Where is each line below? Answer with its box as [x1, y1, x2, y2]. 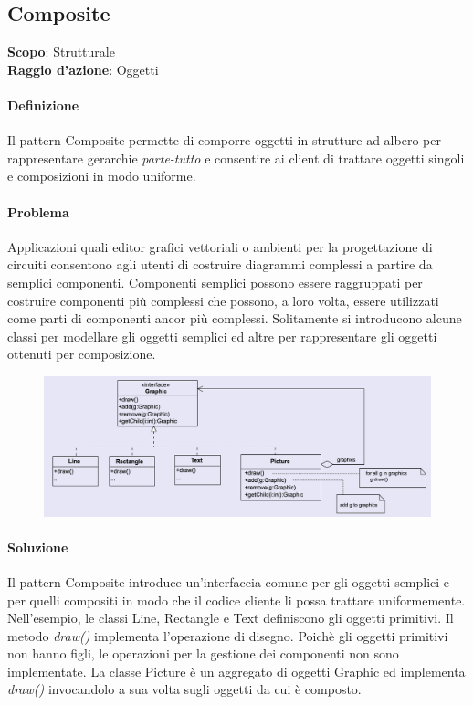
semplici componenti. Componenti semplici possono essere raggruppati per [7, 272, 423, 291]
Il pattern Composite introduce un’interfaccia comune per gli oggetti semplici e [7, 572, 450, 591]
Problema [7, 202, 69, 221]
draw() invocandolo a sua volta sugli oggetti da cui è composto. [7, 679, 362, 699]
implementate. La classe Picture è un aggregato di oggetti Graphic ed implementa [7, 661, 466, 680]
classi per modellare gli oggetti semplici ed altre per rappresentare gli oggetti [7, 326, 437, 345]
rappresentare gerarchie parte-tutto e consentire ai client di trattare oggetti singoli [7, 148, 465, 167]
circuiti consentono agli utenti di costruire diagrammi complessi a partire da [7, 255, 433, 274]
